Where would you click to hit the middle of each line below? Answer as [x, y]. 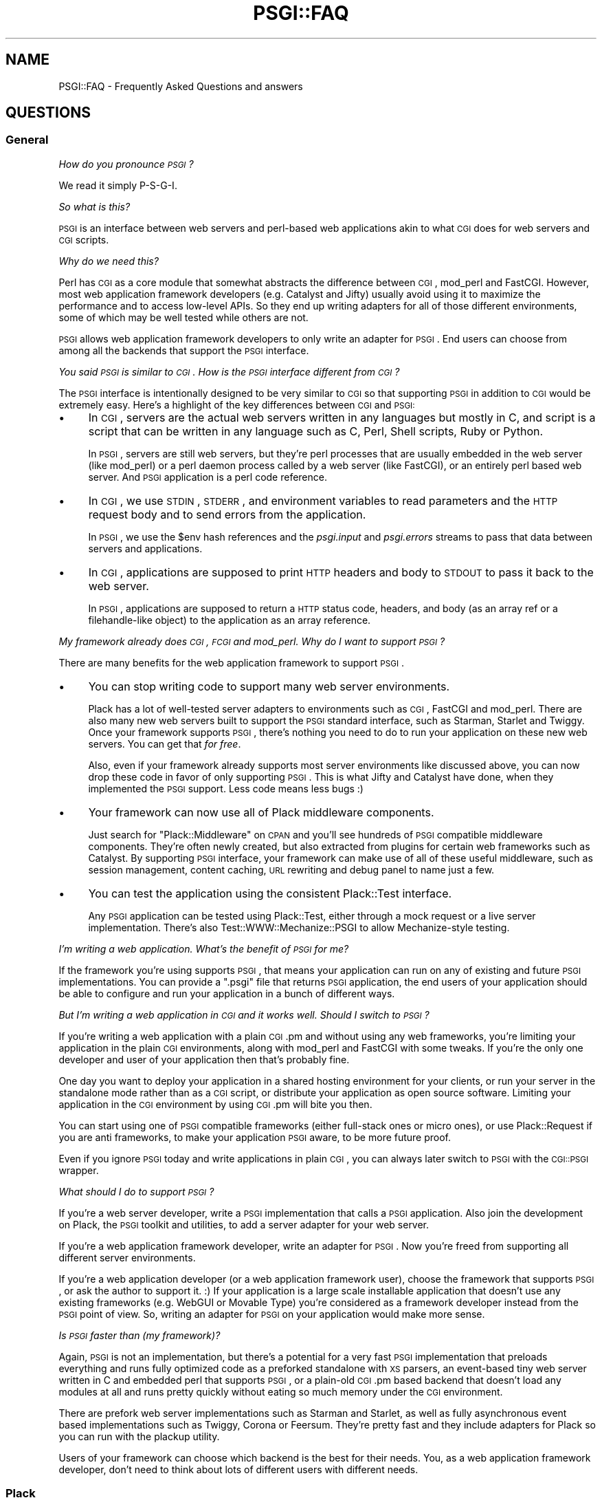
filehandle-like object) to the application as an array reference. [230, 620]
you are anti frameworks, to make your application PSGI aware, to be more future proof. [255, 1137]
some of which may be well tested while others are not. [183, 317]
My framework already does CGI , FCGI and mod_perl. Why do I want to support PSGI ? [252, 641]
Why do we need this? [109, 261]
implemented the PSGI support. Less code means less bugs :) [226, 788]
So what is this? [94, 206]
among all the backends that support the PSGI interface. [184, 350]
